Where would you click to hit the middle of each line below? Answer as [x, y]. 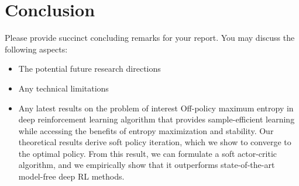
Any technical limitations [63, 88]
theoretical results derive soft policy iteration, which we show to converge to [155, 142]
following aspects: [36, 49]
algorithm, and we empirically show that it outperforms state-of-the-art [147, 165]
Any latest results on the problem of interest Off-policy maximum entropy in [156, 108]
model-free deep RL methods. [71, 176]
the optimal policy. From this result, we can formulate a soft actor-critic [148, 153]
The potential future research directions [90, 69]
